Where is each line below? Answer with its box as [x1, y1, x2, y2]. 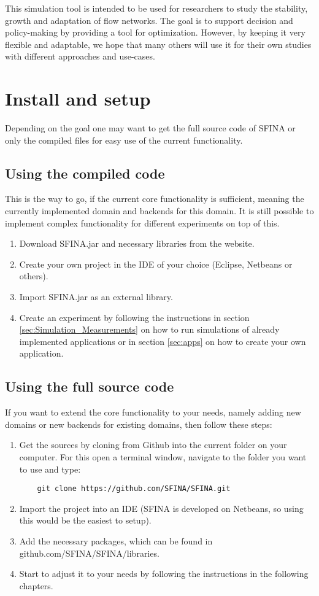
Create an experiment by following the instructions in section [19, 311, 250, 323]
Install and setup [5, 86, 151, 111]
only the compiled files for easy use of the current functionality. [5, 133, 243, 146]
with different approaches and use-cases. [5, 50, 155, 63]
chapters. [19, 579, 53, 592]
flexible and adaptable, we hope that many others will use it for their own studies [5, 37, 312, 50]
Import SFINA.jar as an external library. [19, 290, 173, 303]
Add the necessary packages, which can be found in [19, 535, 213, 548]
